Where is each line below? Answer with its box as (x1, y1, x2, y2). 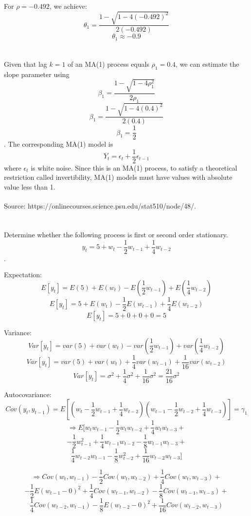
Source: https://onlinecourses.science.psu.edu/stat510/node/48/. (4, 201, 196, 211)
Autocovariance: (4, 389, 52, 399)
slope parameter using (4, 69, 70, 79)
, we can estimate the (176, 58, 239, 69)
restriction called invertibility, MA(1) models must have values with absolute (4, 172, 233, 182)
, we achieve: (49, 1, 87, 11)
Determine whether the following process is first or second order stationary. (4, 229, 228, 240)
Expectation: (4, 269, 42, 280)
